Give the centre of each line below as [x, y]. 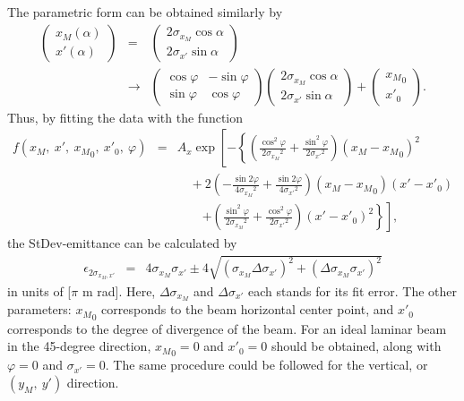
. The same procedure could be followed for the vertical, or [266, 365]
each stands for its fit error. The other [352, 290]
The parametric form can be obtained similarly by [145, 12]
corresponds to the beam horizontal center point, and [248, 309]
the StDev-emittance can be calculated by [122, 243]
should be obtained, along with [356, 346]
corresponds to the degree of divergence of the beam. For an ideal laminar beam [227, 328]
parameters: [39, 309]
